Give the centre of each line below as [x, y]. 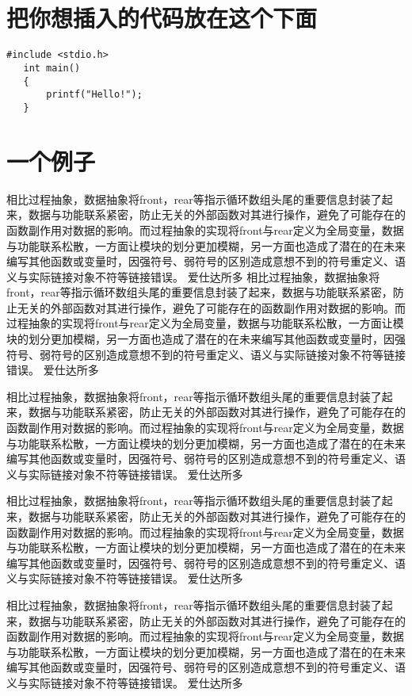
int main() [52, 68]
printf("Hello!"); [94, 95]
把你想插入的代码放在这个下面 [162, 18]
